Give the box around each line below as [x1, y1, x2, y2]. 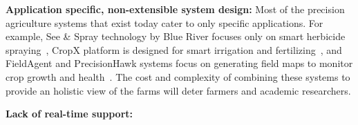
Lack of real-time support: [6, 106, 133, 121]
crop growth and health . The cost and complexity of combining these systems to [6, 69, 350, 84]
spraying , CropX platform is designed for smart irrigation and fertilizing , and [6, 42, 342, 57]
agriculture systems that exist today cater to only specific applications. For [6, 15, 323, 30]
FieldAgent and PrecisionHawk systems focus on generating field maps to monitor [6, 56, 353, 70]
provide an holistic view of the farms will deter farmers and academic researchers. [6, 83, 351, 97]
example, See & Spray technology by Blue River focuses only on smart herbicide [6, 29, 346, 44]
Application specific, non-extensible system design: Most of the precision [6, 2, 345, 16]
